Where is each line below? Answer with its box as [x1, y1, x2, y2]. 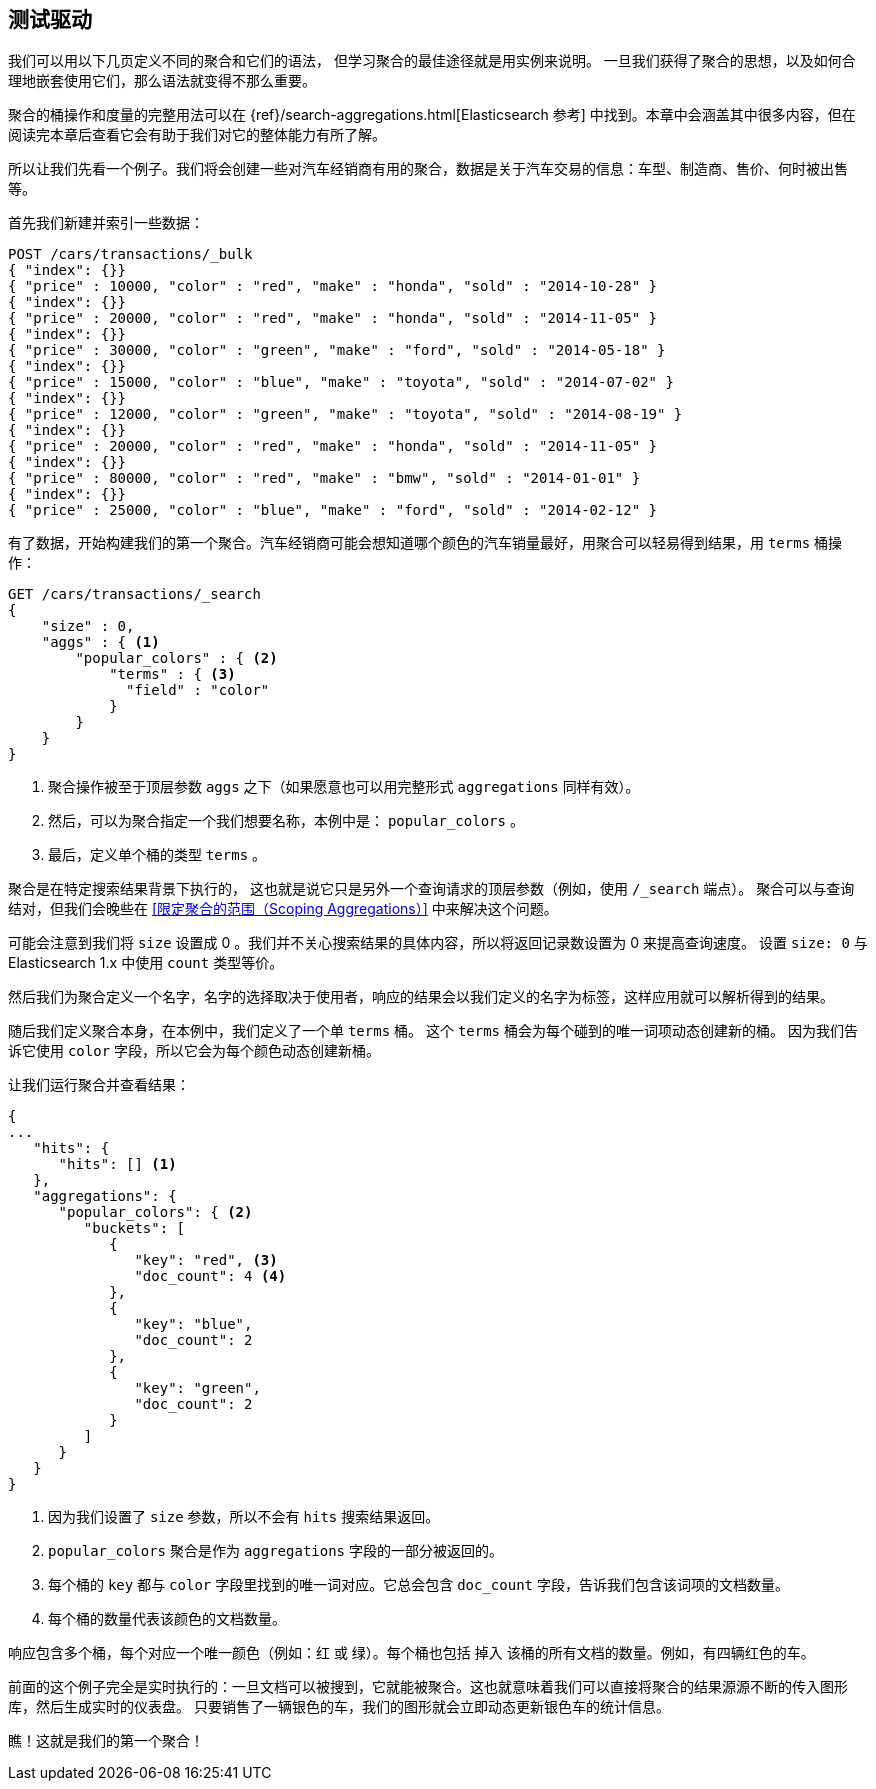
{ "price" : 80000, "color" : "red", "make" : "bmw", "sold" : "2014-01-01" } [8, 470, 641, 487]
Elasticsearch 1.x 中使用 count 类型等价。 [8, 954, 284, 972]
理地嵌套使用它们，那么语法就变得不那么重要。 [8, 72, 316, 90]
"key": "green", [134, 1380, 261, 1397]
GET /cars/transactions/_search [8, 586, 261, 603]
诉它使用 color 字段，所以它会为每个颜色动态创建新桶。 [8, 1042, 381, 1060]
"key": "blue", [134, 1316, 253, 1333]
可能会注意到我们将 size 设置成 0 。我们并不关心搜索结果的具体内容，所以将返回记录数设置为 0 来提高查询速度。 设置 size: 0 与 [8, 934, 868, 952]
